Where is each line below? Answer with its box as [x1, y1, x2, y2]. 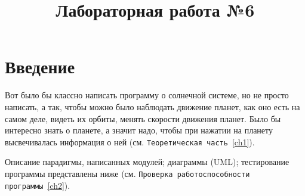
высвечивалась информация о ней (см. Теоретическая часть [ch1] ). [5, 135, 255, 148]
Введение [5, 54, 75, 79]
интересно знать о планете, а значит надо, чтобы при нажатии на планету [5, 124, 273, 136]
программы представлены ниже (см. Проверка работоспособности [5, 167, 250, 179]
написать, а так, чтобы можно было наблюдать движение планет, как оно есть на [5, 100, 300, 113]
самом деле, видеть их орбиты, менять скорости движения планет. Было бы [5, 112, 281, 125]
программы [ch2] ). [5, 179, 70, 191]
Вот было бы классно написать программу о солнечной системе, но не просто [5, 89, 289, 101]
